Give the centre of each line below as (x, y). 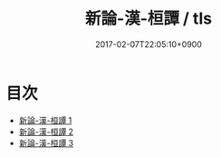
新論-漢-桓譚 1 (45, 120)
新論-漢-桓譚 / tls (149, 19)
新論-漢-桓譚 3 (46, 142)
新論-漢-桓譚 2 (46, 132)
